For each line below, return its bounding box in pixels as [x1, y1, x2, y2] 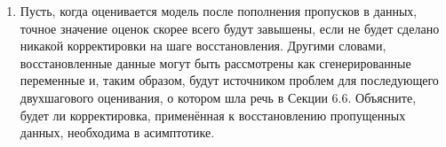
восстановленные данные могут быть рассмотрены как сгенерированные [20, 53, 411, 72]
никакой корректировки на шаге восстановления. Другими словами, [20, 36, 386, 55]
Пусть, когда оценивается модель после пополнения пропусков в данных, [20, 2, 418, 19]
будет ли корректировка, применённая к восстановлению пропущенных [20, 105, 406, 124]
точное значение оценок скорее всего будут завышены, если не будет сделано [20, 19, 440, 37]
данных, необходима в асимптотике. [20, 123, 215, 142]
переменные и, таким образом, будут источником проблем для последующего [20, 71, 439, 89]
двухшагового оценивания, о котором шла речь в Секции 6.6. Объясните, [20, 88, 417, 106]
